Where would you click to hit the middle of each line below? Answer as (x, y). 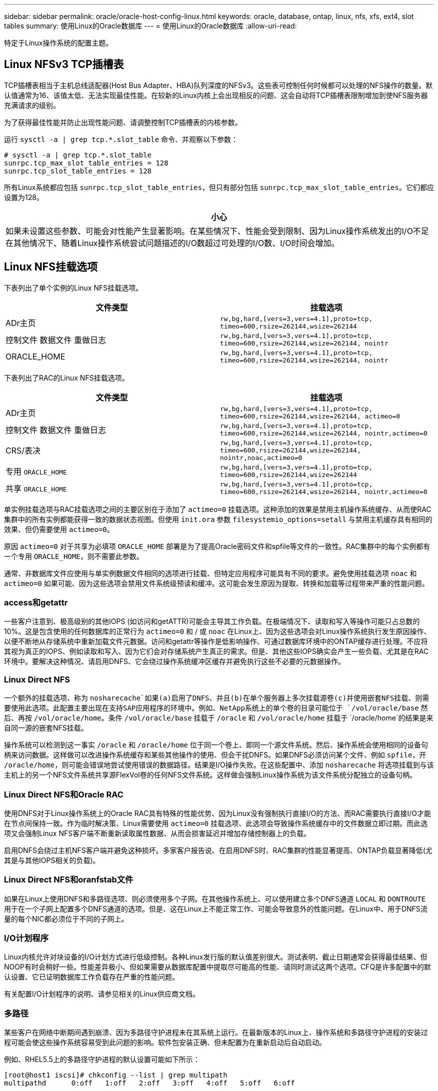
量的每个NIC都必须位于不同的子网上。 (66, 918)
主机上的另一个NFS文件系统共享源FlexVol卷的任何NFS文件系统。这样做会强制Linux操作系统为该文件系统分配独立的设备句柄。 (210, 775)
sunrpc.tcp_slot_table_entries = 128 (78, 171)
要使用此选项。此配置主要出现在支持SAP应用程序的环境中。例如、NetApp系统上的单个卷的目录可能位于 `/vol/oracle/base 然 (216, 708)
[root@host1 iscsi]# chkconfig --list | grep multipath (116, 1075)
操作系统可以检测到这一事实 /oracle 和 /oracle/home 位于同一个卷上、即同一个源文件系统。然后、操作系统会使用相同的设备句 (216, 745)
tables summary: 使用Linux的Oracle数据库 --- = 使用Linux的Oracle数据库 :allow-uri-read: (150, 26)
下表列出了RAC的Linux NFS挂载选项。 (66, 377)
